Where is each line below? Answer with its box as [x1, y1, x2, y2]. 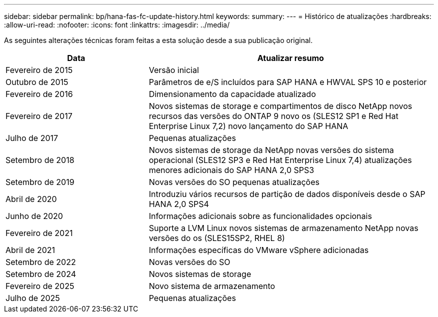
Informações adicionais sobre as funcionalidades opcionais [148, 211, 372, 221]
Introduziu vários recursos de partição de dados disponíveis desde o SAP [148, 189, 425, 199]
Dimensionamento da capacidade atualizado [148, 89, 316, 99]
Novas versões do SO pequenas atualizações [148, 177, 319, 187]
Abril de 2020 [5, 194, 57, 204]
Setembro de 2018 [5, 155, 74, 165]
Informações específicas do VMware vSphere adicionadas [148, 245, 369, 255]
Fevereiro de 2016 [5, 89, 73, 99]
